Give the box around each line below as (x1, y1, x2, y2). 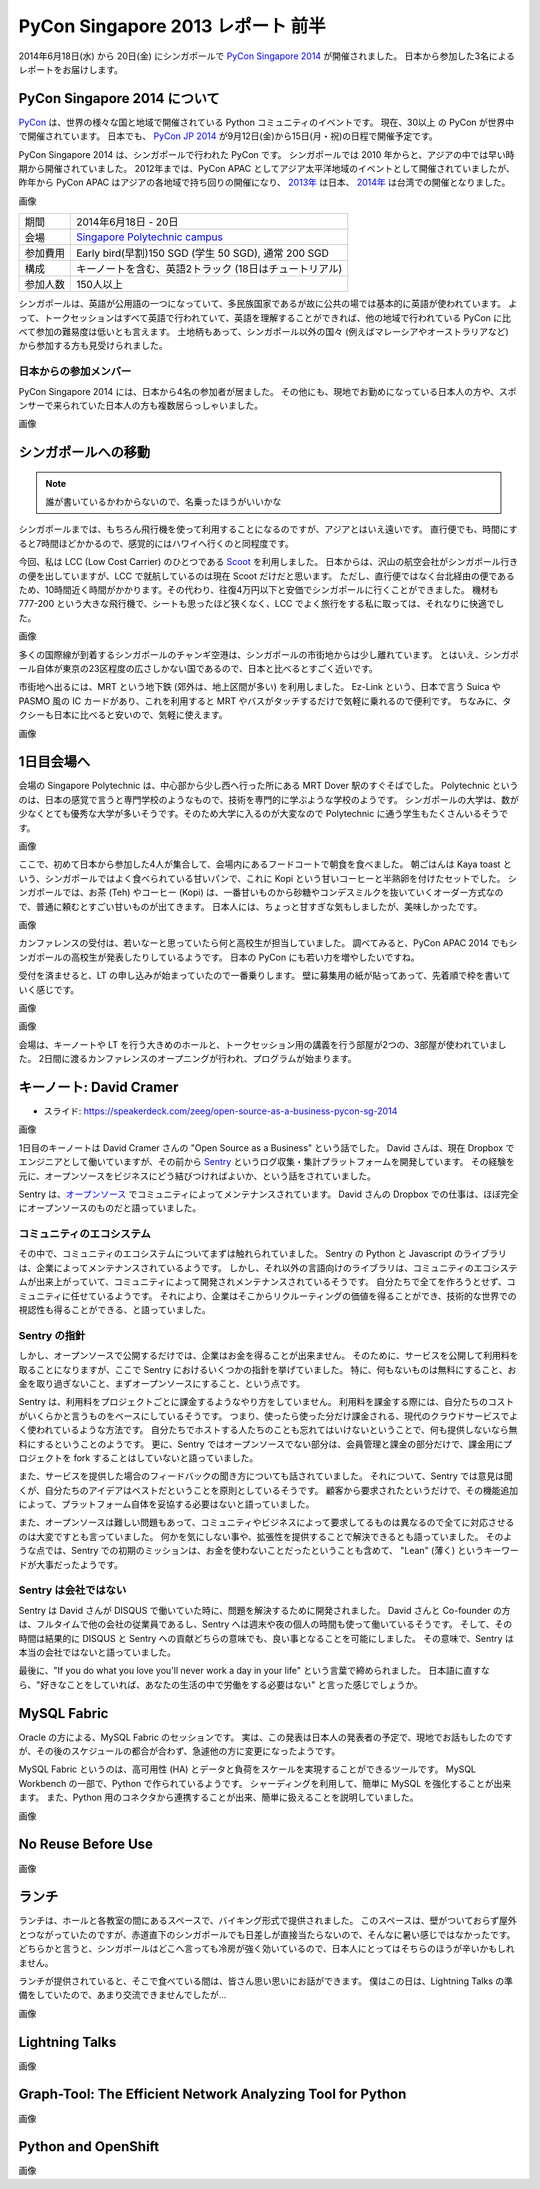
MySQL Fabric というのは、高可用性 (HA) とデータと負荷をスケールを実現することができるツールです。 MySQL (18, 1763, 477, 1775)
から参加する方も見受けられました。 (18, 340, 168, 352)
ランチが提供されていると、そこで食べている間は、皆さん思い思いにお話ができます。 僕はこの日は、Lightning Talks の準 (18, 1975, 514, 1987)
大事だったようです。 (35, 1558, 124, 1570)
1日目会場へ (18, 753, 91, 770)
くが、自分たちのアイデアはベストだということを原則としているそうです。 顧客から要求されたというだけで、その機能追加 (18, 1484, 519, 1496)
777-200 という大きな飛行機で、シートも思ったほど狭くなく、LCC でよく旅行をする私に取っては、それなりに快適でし (18, 598, 505, 610)
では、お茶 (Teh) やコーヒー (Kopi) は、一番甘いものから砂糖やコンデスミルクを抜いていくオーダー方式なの (61, 886, 504, 899)
